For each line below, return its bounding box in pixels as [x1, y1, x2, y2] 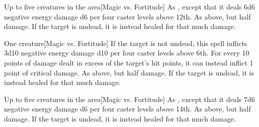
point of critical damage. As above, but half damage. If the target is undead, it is [4, 67, 254, 77]
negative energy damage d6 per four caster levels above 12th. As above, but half [4, 11, 251, 21]
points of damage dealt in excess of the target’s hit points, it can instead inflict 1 [4, 57, 253, 67]
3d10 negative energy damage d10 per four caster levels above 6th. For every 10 [4, 47, 249, 58]
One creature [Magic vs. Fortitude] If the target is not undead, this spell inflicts [4, 37, 247, 48]
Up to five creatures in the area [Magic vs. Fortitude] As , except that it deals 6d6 [4, 1, 255, 11]
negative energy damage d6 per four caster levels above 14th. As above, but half [4, 103, 251, 114]
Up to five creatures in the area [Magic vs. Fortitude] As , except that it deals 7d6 [4, 93, 255, 104]
